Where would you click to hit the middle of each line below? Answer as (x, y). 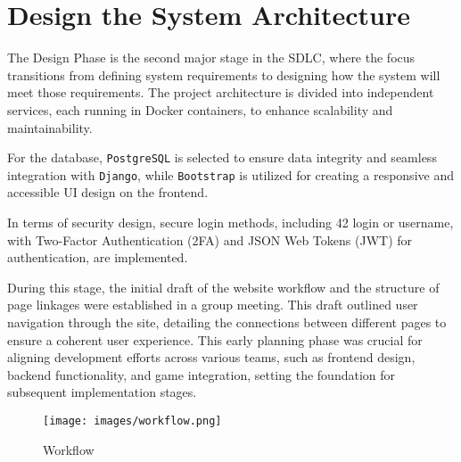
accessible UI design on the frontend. (108, 192)
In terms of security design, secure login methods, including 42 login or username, (230, 222)
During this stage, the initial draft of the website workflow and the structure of (223, 287)
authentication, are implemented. (98, 257)
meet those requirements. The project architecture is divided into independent (221, 92)
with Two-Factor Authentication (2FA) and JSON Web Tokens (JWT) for (210, 239)
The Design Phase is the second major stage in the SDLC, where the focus (211, 58)
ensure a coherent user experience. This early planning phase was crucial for (215, 339)
